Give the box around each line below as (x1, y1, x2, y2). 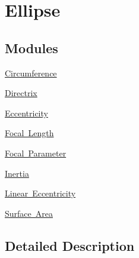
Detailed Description (5, 236, 135, 254)
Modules (5, 38, 58, 57)
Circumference (5, 66, 57, 79)
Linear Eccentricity (5, 187, 76, 199)
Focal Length (5, 127, 54, 139)
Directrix (5, 87, 37, 99)
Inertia (5, 167, 29, 179)
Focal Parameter (5, 146, 67, 159)
